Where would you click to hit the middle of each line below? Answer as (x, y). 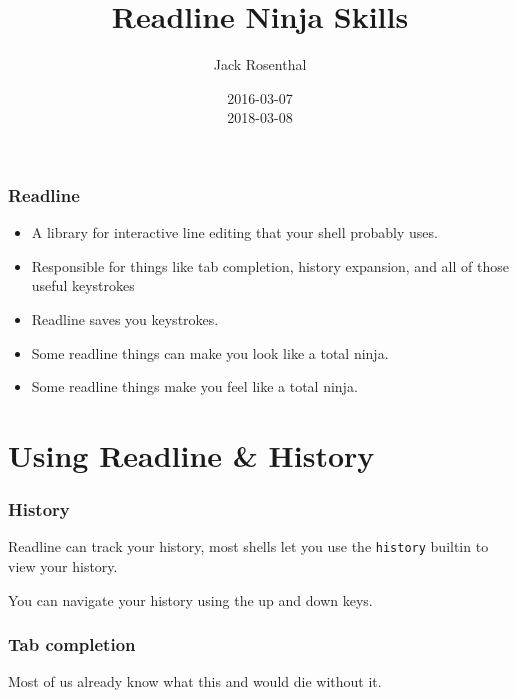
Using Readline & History (191, 454)
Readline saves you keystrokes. (125, 318)
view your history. (63, 566)
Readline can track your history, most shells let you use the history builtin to (248, 546)
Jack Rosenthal (260, 64)
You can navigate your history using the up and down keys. (190, 599)
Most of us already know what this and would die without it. (195, 681)
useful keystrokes (83, 285)
